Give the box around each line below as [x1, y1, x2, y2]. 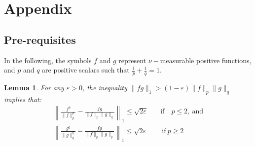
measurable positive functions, [160, 55, 252, 65]
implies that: [4, 94, 41, 104]
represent [118, 55, 146, 65]
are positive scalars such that [42, 65, 130, 75]
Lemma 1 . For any [4, 82, 64, 92]
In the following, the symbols [4, 55, 92, 65]
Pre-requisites [4, 32, 76, 47]
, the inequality [82, 82, 127, 92]
